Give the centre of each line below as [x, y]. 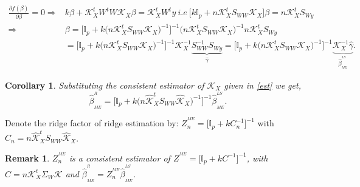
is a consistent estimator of [119, 158]
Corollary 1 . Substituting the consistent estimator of [105, 85]
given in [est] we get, [262, 85]
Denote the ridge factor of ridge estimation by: [92, 123]
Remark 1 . [27, 158]
